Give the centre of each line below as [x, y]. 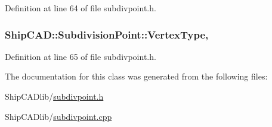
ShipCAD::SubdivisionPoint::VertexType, [107, 34]
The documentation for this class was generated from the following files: [136, 76]
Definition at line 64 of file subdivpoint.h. [81, 8]
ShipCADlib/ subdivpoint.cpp [58, 116]
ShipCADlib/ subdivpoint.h [54, 96]
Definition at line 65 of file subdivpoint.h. [81, 56]
